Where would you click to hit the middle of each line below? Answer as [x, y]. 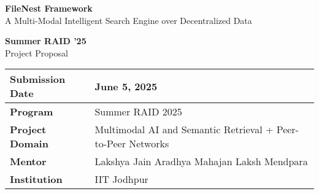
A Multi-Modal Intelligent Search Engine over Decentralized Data [129, 20]
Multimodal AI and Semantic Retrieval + [184, 130]
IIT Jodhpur [121, 179]
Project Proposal [37, 52]
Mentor [28, 161]
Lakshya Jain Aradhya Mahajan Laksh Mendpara [201, 161]
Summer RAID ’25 [46, 41]
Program [32, 112]
